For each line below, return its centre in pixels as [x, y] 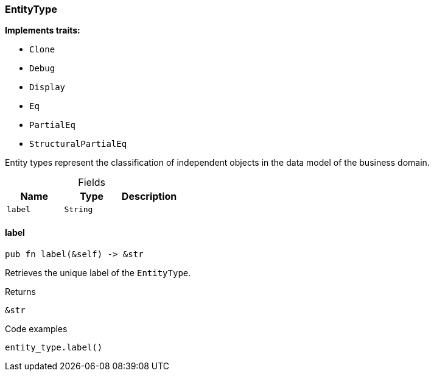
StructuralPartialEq [78, 144]
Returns [20, 291]
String [79, 210]
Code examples [36, 328]
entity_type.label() [54, 347]
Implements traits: [43, 30]
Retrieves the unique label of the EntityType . [98, 272]
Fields [92, 183]
